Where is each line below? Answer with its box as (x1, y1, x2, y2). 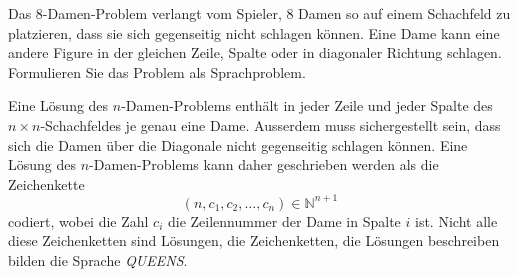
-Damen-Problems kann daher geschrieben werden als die (89, 154, 439, 175)
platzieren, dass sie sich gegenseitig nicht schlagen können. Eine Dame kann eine (8, 22, 500, 43)
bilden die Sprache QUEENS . (8, 250, 188, 271)
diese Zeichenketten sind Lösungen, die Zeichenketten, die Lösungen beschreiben (8, 230, 500, 251)
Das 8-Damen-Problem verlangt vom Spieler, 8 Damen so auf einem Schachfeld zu (8, 3, 511, 23)
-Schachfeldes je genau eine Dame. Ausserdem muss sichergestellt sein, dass (40, 114, 501, 135)
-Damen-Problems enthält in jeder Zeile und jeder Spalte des (121, 95, 493, 116)
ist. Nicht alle (415, 210, 498, 231)
